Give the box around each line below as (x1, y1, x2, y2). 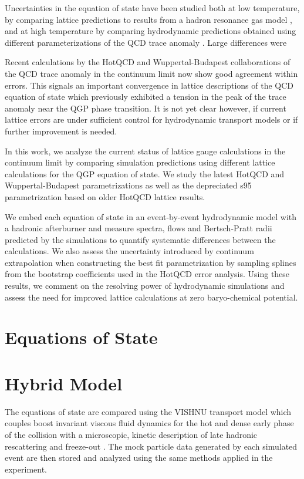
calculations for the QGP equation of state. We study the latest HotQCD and (5, 167, 285, 180)
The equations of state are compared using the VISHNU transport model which (5, 405, 292, 417)
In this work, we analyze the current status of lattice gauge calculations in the (5, 144, 286, 157)
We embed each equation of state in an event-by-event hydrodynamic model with (5, 210, 297, 222)
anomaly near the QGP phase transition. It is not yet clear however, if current (5, 102, 286, 114)
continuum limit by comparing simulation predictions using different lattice (5, 156, 275, 168)
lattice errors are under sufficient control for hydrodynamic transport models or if (5, 113, 298, 126)
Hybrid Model (5, 371, 123, 395)
